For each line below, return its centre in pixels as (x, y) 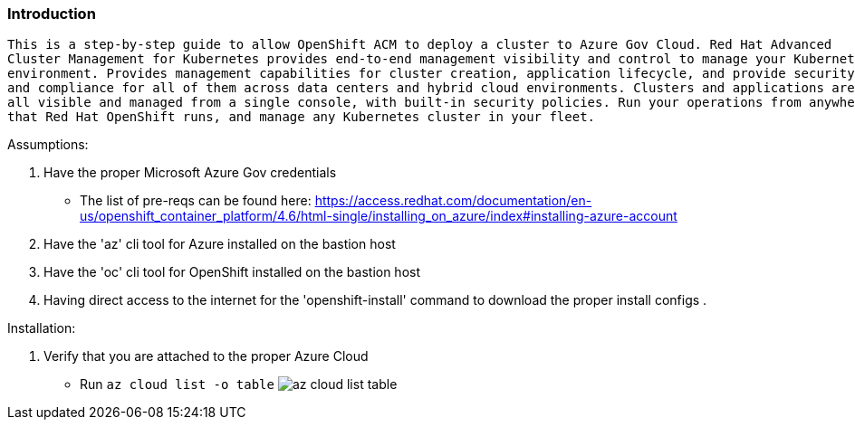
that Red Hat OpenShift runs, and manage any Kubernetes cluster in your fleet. (302, 117)
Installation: (42, 328)
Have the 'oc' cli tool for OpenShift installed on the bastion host (232, 272)
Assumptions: (48, 145)
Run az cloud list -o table (177, 384)
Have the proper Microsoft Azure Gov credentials (190, 173)
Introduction (52, 14)
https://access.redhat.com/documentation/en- (453, 201)
